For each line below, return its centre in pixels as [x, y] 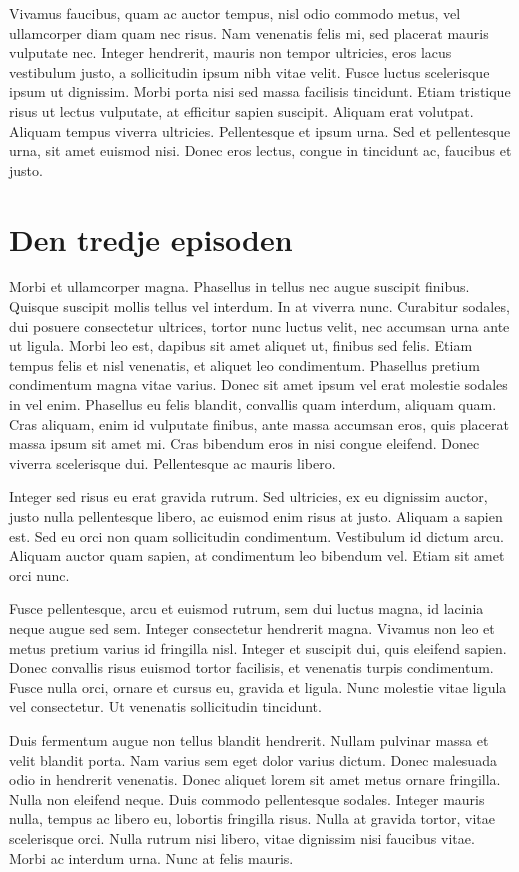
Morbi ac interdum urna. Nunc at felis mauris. [151, 857]
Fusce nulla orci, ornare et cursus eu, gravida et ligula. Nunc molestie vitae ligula [258, 686]
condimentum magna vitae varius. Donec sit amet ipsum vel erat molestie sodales [258, 384]
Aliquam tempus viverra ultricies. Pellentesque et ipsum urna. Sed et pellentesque [260, 130]
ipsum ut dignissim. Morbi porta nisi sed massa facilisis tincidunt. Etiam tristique [260, 91]
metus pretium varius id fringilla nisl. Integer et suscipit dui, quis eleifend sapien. [258, 647]
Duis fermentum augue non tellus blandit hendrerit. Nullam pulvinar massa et [249, 739]
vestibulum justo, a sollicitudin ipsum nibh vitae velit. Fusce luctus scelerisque [249, 71]
